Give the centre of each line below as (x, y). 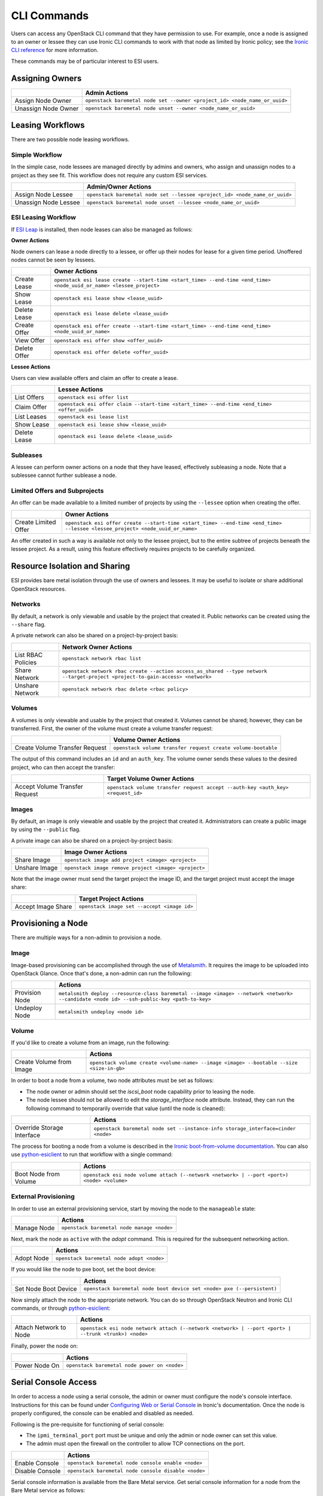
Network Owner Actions (97, 647)
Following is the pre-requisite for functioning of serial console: (88, 1424)
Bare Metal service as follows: (48, 1491)
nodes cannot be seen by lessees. (53, 260)
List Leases (31, 417)
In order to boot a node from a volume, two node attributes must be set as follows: (112, 1081)
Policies (26, 662)
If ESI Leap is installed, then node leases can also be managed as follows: (102, 229)
